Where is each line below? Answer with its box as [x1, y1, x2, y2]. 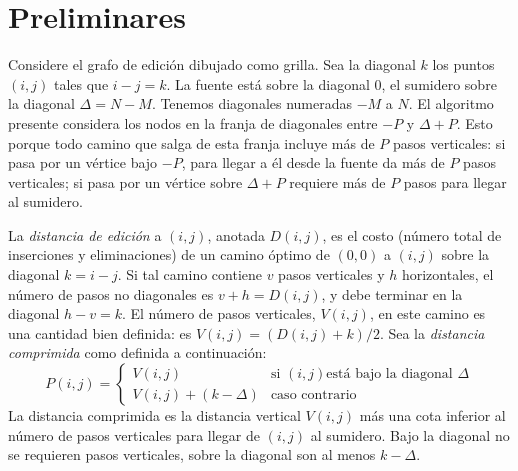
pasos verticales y [278, 264, 385, 285]
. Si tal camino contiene [117, 264, 262, 285]
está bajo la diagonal [326, 366, 453, 381]
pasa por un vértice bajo [8, 152, 158, 173]
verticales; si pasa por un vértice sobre [8, 171, 243, 192]
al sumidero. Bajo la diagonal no [310, 424, 510, 445]
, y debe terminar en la [321, 283, 463, 304]
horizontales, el [401, 264, 494, 285]
